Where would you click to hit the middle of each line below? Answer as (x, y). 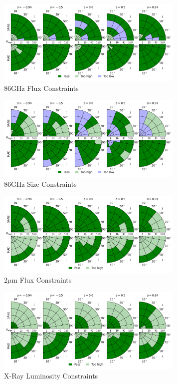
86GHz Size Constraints (40, 184)
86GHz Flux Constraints (41, 88)
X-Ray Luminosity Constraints (51, 376)
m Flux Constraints (42, 280)
